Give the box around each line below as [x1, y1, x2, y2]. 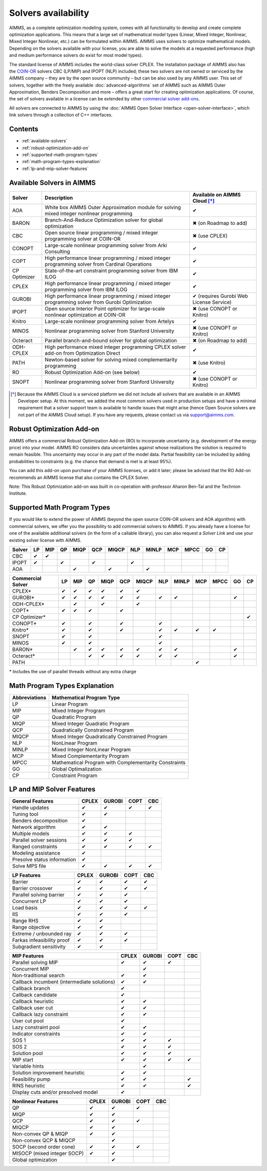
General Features [12, 798, 54, 805]
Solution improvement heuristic [12, 1069, 85, 1076]
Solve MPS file [12, 863, 46, 869]
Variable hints [12, 1063, 44, 1070]
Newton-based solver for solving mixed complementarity [44, 356, 178, 363]
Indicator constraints [12, 1031, 60, 1038]
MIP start [12, 1056, 34, 1063]
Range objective [12, 924, 50, 931]
